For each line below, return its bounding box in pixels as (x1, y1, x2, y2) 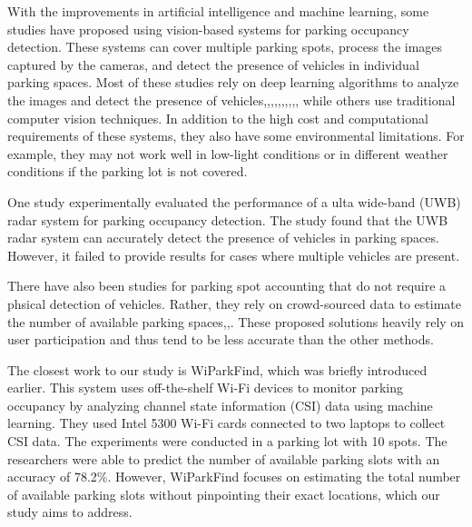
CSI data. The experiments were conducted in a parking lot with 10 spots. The (7, 432, 447, 451)
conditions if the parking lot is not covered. (7, 162, 248, 181)
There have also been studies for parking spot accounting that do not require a (7, 276, 447, 295)
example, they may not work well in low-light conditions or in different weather (7, 144, 448, 163)
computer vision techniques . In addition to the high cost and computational (7, 108, 428, 127)
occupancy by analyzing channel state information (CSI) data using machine (7, 395, 433, 414)
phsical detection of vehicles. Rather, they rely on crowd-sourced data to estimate (7, 293, 461, 313)
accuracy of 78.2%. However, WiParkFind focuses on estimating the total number (7, 467, 461, 486)
